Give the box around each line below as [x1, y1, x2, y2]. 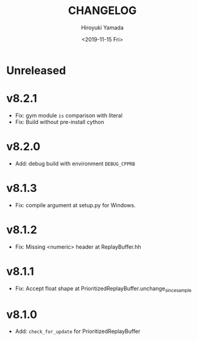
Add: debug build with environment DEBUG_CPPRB [15, 159, 135, 167]
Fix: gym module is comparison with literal [15, 111, 123, 119]
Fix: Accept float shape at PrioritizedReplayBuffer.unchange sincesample [15, 285, 192, 293]
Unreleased [6, 64, 66, 77]
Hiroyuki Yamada [81, 24, 124, 31]
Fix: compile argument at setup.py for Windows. [15, 201, 136, 208]
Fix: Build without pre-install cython [15, 118, 105, 125]
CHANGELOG [68, 4, 137, 18]
